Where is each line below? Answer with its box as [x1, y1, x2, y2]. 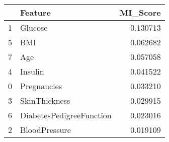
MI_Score [119, 7, 161, 18]
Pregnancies [20, 80, 62, 92]
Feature [20, 7, 51, 18]
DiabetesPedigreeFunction [20, 109, 112, 121]
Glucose [20, 22, 48, 33]
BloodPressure [20, 124, 71, 135]
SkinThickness [20, 95, 70, 106]
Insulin [20, 65, 44, 77]
